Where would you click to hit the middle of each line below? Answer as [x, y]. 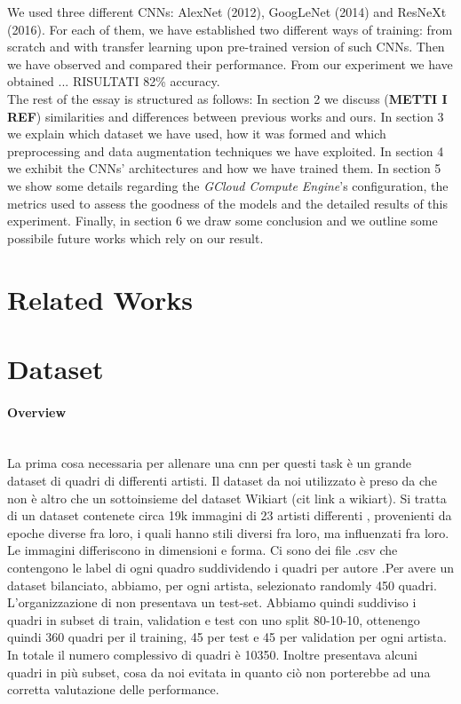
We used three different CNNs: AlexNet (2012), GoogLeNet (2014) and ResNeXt [227, 12]
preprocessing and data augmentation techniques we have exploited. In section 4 [226, 150]
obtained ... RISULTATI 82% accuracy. [114, 81]
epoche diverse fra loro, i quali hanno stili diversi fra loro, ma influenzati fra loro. [228, 532]
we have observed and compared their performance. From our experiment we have [230, 63]
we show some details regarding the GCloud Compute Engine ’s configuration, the [228, 185]
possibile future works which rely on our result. [135, 237]
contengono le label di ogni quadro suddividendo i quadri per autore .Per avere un [231, 568]
